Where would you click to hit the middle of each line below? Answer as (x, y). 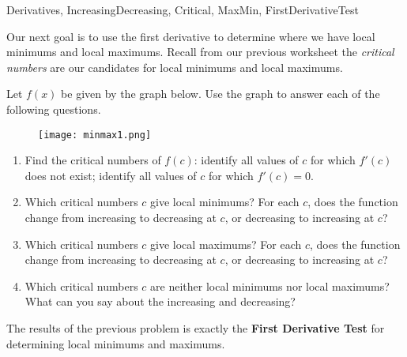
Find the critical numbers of (93, 160)
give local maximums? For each (226, 244)
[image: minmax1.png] (95, 135)
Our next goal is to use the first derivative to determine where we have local (191, 36)
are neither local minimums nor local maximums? (270, 286)
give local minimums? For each (225, 202)
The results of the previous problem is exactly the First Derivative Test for (196, 327)
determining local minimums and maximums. (116, 343)
